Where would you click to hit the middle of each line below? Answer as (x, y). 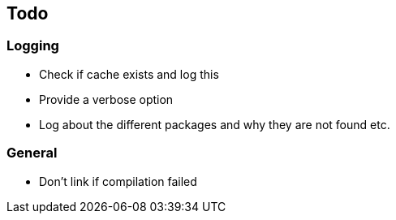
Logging (33, 46)
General (32, 153)
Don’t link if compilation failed (118, 181)
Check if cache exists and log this (129, 74)
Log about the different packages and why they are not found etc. (215, 124)
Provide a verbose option (106, 99)
